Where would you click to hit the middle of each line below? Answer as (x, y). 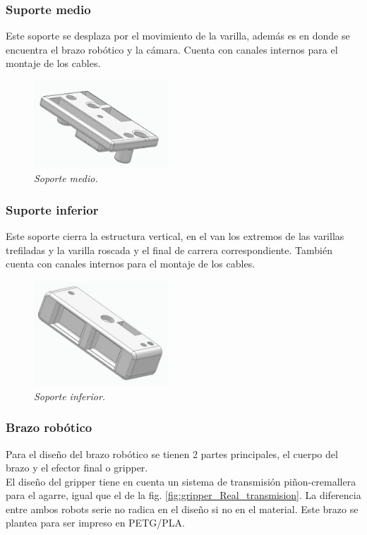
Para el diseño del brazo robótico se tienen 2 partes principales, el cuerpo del (172, 453)
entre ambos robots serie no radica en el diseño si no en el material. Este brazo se (182, 509)
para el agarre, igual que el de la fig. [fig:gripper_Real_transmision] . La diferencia (183, 495)
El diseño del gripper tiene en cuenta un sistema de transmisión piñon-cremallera (181, 481)
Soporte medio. (66, 178)
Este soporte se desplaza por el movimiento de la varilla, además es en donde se (178, 36)
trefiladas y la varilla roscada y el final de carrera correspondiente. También (169, 250)
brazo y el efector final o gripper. (77, 468)
